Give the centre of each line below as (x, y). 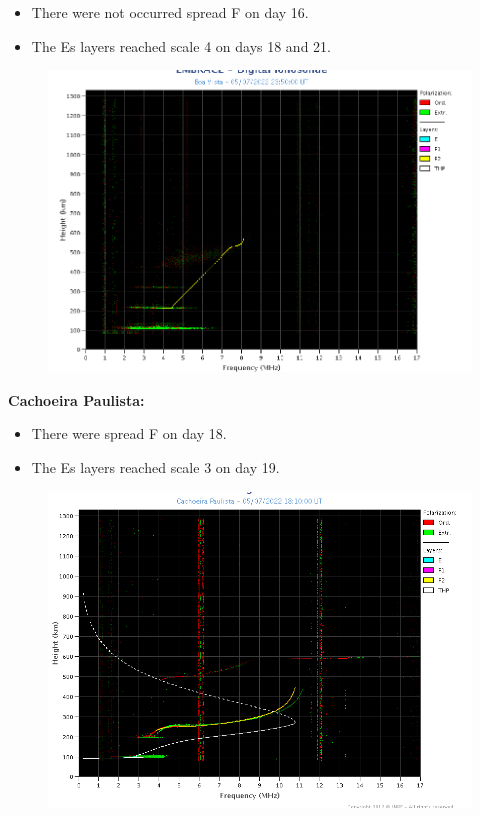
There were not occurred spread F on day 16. (170, 12)
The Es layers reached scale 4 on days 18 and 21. (181, 45)
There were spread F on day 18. (129, 433)
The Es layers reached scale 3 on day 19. (155, 466)
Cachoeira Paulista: (76, 399)
